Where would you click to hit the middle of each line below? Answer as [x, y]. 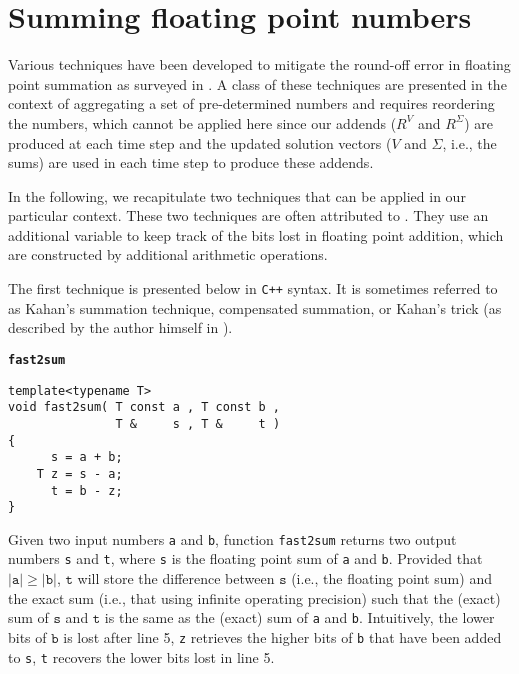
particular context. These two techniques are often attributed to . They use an [248, 215]
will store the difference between [176, 578]
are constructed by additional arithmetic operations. [168, 254]
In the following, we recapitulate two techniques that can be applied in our [237, 195]
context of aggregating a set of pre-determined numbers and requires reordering [251, 103]
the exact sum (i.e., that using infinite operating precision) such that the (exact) [254, 597]
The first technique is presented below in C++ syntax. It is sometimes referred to [253, 288]
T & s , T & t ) [198, 423]
